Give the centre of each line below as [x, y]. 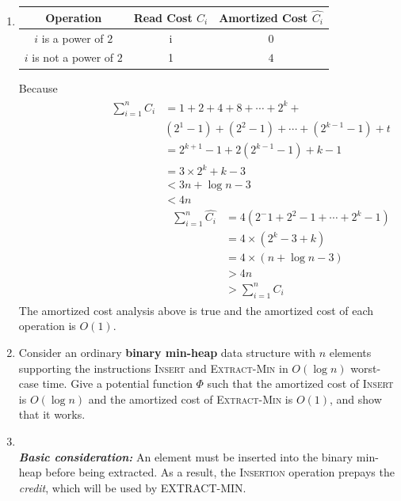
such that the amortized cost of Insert [300, 383]
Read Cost [163, 17]
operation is [47, 326]
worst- [366, 368]
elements [350, 352]
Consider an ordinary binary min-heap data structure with [167, 352]
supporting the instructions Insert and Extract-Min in [153, 368]
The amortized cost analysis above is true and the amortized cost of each [196, 310]
